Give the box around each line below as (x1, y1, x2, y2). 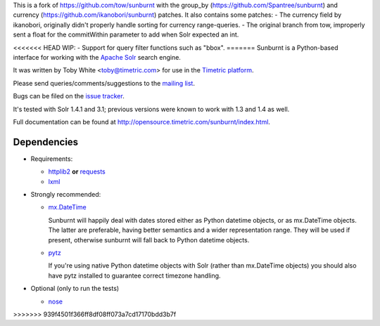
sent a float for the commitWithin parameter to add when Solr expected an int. (13, 30, 239, 39)
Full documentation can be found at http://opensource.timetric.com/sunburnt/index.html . (13, 117, 271, 126)
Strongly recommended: (30, 190, 101, 198)
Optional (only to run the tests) (30, 285, 120, 293)
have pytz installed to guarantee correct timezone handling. (48, 271, 221, 280)
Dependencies (13, 136, 79, 148)
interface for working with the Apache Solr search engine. (13, 53, 181, 61)
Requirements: (30, 155, 73, 163)
